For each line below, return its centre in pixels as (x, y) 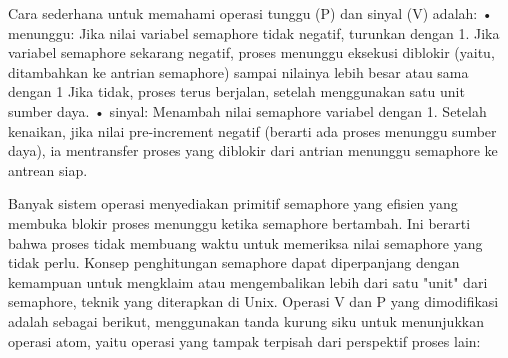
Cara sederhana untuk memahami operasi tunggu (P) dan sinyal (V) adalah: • (250, 13)
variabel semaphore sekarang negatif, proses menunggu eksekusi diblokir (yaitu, (251, 52)
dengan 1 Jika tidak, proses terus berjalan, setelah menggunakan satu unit (236, 91)
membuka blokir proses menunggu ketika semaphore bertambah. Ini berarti (239, 222)
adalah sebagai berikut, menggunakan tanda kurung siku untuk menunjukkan (246, 320)
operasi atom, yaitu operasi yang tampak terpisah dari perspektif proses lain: (244, 340)
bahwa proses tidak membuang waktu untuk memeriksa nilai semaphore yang (245, 242)
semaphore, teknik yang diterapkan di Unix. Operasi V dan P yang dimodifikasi (253, 301)
